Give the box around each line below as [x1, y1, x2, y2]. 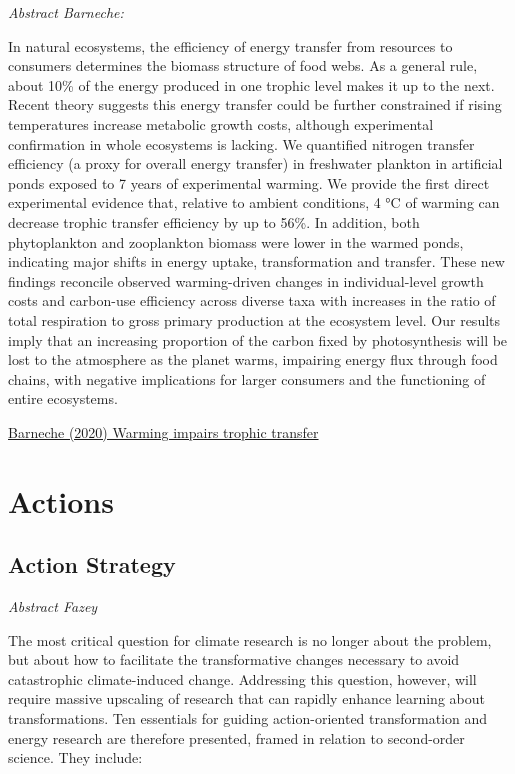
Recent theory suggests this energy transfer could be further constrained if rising [8, 94, 502, 115]
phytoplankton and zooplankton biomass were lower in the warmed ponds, [8, 231, 464, 252]
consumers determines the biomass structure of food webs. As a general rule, [8, 55, 478, 76]
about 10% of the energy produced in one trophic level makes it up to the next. [8, 74, 495, 95]
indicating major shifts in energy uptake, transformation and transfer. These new [8, 251, 505, 272]
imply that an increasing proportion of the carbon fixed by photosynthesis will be [8, 329, 508, 350]
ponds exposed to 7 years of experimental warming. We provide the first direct [8, 172, 490, 193]
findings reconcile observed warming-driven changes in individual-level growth [8, 270, 484, 291]
